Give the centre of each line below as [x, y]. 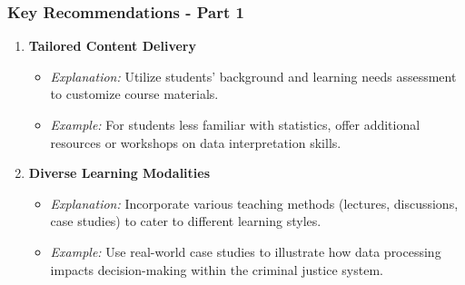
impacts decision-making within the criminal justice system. [217, 269]
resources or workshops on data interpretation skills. [196, 142]
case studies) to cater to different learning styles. [186, 221]
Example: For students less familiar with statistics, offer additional [235, 124]
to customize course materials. [134, 94]
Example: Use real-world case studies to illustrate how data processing [246, 251]
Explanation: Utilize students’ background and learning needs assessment [253, 76]
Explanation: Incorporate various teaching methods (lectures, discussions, [254, 203]
